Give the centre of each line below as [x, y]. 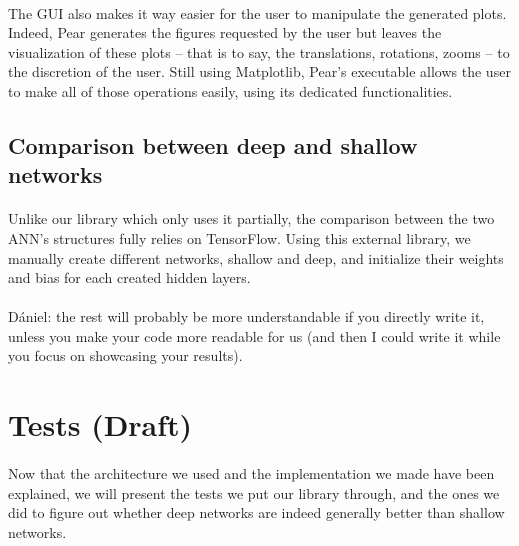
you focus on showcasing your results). [125, 355]
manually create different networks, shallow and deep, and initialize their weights [256, 257]
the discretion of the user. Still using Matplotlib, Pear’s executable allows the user [259, 71]
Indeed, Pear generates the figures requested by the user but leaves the [225, 32]
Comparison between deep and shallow [213, 144]
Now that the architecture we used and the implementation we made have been [251, 473]
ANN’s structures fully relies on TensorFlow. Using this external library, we [239, 237]
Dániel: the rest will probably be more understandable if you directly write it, [246, 316]
